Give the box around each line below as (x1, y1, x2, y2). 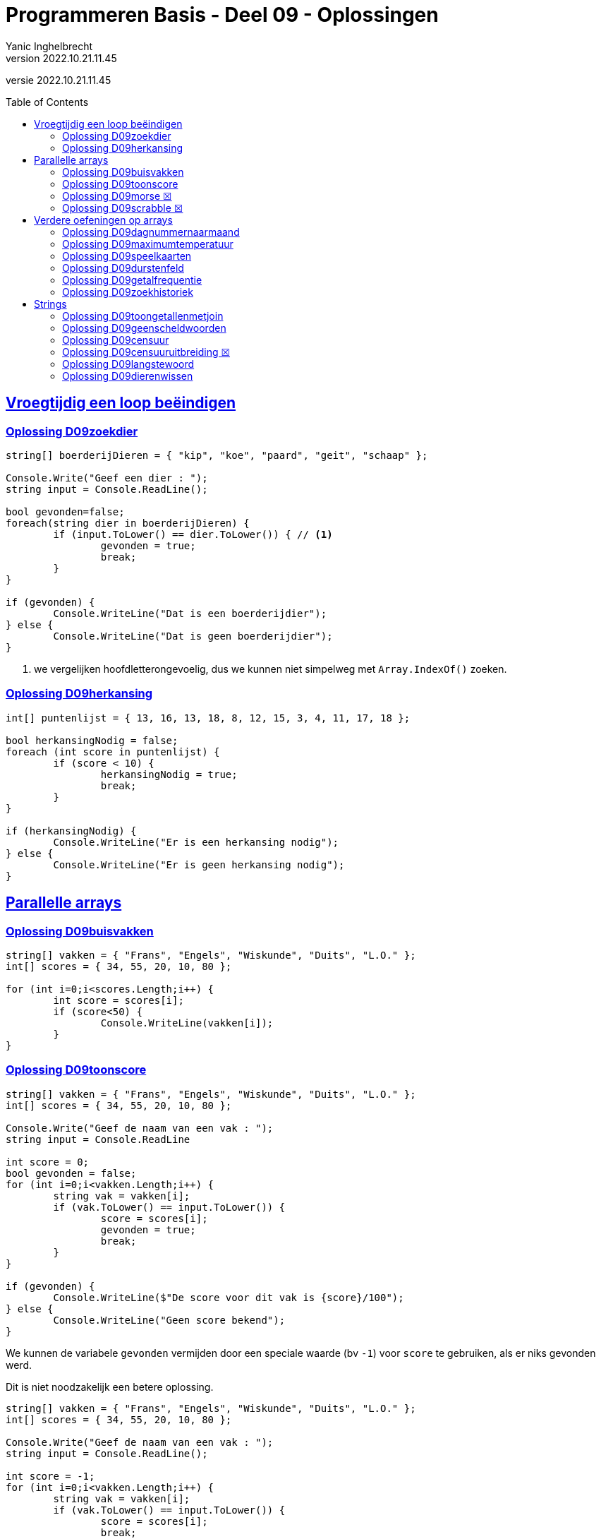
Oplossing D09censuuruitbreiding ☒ (62, 345, 231, 358)
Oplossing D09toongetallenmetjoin (62, 309, 224, 322)
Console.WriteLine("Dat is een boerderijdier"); (53, 607, 327, 619)
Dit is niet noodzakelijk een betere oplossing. (6, 1380, 214, 1393)
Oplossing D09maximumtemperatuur (62, 237, 233, 250)
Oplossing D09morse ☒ (62, 189, 172, 202)
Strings (34, 297, 67, 310)
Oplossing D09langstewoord (62, 357, 195, 370)
